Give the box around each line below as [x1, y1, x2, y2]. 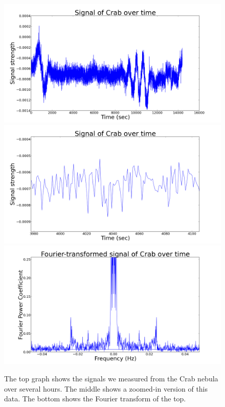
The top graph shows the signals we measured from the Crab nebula [4, 373, 218, 383]
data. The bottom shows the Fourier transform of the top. [4, 393, 186, 404]
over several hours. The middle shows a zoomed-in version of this [4, 383, 208, 394]
